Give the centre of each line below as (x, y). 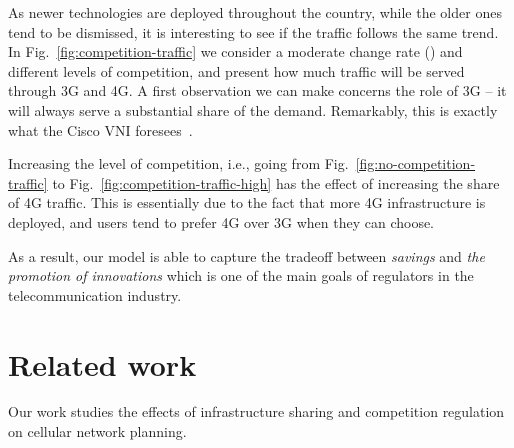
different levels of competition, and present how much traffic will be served (236, 70)
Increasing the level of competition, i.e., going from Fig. (178, 163)
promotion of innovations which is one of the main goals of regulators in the (241, 275)
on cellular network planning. (97, 431)
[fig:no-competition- (415, 163)
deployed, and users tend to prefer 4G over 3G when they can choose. (221, 221)
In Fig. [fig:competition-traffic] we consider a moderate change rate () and (235, 51)
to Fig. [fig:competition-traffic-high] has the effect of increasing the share (276, 182)
